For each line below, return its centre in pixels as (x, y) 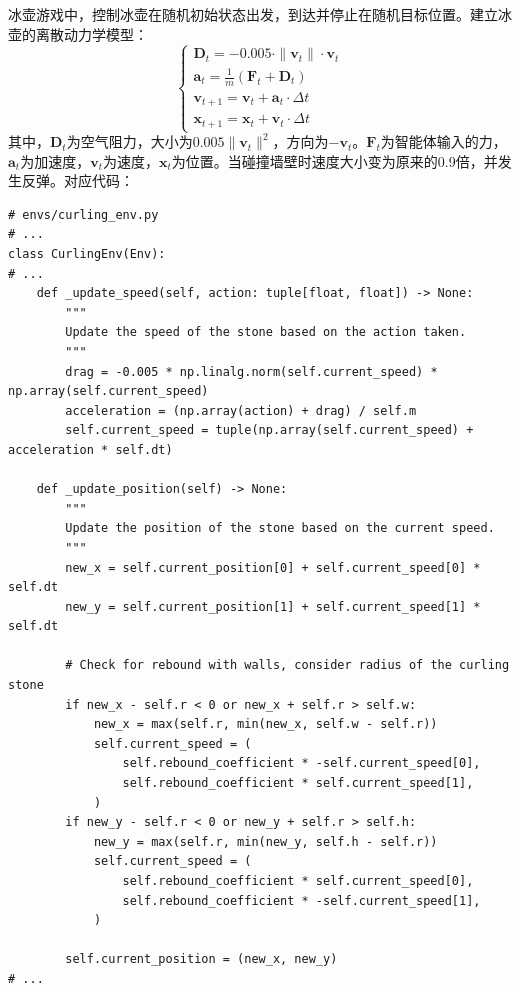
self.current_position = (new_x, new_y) (201, 959)
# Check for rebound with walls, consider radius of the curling (287, 665)
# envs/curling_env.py (83, 214)
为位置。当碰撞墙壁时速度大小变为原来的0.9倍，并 (334, 160)
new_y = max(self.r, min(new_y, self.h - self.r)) (265, 841)
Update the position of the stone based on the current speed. (280, 528)
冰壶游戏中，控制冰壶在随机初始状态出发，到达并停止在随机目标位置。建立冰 (260, 14)
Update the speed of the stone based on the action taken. (266, 332)
